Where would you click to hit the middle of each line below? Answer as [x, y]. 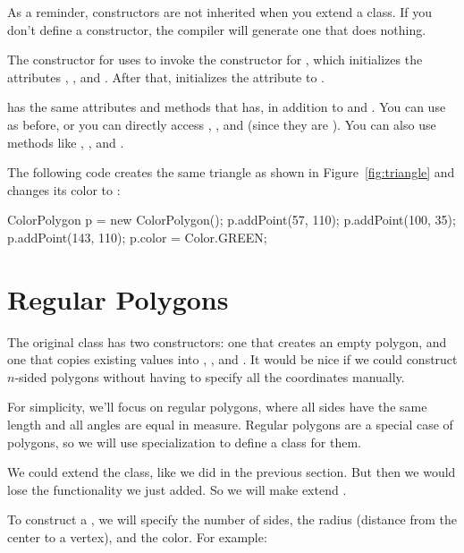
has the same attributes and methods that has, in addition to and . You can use [227, 107]
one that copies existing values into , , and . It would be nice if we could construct [232, 359]
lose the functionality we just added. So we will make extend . [177, 489]
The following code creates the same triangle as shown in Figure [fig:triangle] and [231, 172]
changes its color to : [64, 189]
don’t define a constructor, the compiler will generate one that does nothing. [217, 29]
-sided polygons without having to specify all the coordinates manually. [210, 376]
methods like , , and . [66, 142]
